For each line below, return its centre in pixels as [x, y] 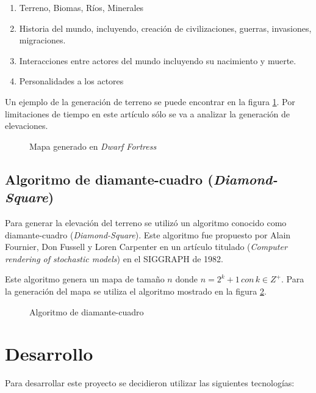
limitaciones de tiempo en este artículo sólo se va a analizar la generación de [148, 113]
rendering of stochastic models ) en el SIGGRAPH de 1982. [114, 258]
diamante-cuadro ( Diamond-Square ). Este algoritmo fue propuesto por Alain [148, 234]
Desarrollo [49, 354]
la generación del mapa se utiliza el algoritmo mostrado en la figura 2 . [136, 291]
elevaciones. [27, 126]
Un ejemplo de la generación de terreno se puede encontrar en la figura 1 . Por [150, 101]
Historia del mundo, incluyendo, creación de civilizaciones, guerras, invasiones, [165, 28]
